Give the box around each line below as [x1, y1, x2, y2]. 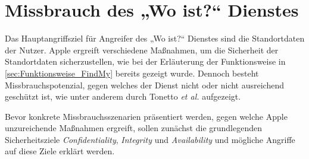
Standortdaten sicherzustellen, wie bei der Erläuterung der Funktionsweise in [5, 55, 286, 68]
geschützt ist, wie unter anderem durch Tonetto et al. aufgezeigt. [5, 90, 241, 103]
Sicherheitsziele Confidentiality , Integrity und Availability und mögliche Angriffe [5, 133, 295, 145]
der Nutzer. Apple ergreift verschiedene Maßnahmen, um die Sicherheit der [5, 43, 279, 56]
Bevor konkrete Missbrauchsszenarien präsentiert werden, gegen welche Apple [5, 110, 288, 122]
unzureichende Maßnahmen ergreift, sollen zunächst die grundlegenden [5, 122, 263, 134]
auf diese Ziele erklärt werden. [5, 145, 115, 157]
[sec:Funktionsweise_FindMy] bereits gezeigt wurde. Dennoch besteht [5, 66, 259, 79]
